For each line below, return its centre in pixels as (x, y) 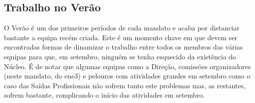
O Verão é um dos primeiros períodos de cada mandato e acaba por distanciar (122, 28)
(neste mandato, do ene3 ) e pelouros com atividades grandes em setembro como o (127, 76)
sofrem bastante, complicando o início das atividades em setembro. (104, 95)
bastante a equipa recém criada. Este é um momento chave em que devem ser (121, 37)
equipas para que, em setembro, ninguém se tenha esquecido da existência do (120, 56)
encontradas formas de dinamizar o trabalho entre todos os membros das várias (124, 47)
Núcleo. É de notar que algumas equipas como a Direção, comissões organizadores (127, 66)
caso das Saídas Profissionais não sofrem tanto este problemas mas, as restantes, (125, 85)
